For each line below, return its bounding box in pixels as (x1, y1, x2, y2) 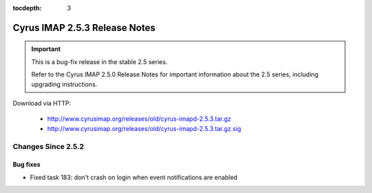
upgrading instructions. (31, 80, 98, 88)
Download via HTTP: (12, 99, 72, 107)
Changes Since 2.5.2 (12, 141, 84, 151)
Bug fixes (12, 161, 41, 169)
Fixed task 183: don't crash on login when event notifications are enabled (30, 173, 238, 181)
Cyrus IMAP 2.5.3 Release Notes (12, 21, 156, 34)
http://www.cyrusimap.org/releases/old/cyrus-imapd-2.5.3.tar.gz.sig (47, 124, 241, 132)
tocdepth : (12, 4, 42, 12)
